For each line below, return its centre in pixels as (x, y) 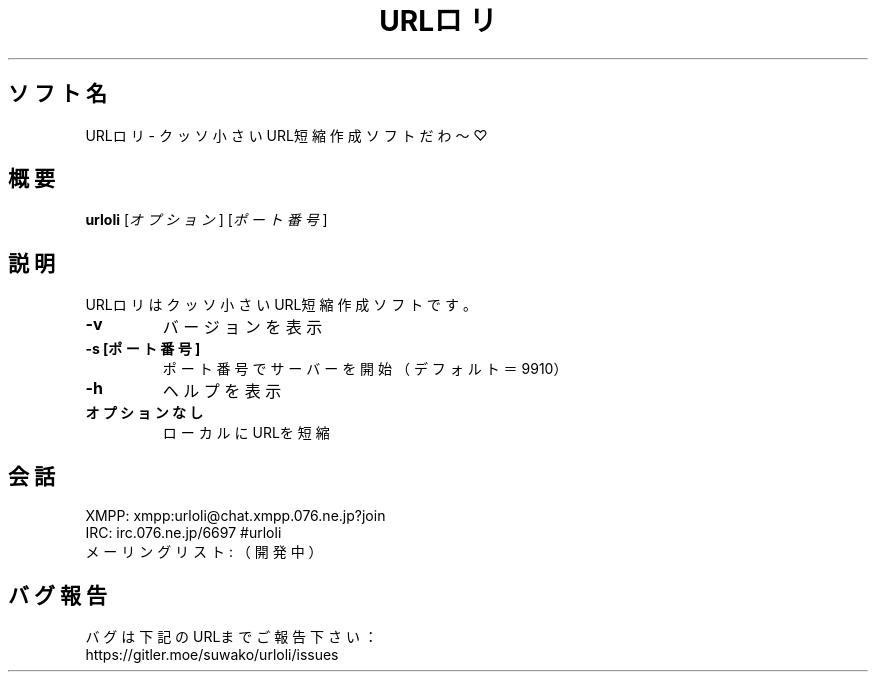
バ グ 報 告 (57, 595)
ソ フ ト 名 (57, 94)
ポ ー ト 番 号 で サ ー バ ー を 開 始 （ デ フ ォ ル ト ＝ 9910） (365, 369)
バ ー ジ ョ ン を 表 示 (242, 327)
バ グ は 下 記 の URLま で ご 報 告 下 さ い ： (231, 636)
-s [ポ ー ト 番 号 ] (143, 349)
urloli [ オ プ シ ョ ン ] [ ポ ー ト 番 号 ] (206, 220)
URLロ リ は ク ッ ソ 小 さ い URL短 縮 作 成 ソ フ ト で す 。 (281, 305)
